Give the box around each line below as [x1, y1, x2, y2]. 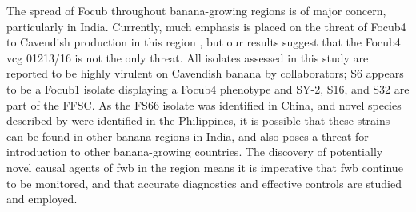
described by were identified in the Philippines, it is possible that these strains [6, 112, 390, 129]
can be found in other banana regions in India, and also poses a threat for [6, 127, 369, 144]
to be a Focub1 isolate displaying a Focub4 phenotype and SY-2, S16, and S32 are [6, 80, 410, 97]
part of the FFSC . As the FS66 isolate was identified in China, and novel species [6, 96, 402, 113]
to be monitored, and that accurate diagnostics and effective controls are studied [6, 174, 402, 191]
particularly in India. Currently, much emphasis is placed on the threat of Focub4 [6, 18, 406, 34]
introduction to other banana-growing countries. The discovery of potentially [6, 143, 383, 160]
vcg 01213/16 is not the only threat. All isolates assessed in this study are [6, 49, 369, 66]
